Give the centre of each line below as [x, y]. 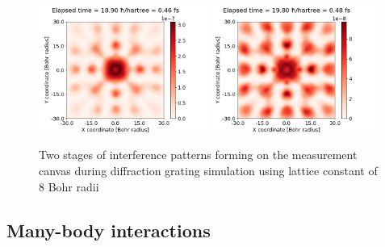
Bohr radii [73, 186]
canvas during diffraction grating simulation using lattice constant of [208, 170]
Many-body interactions [109, 230]
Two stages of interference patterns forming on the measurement [198, 155]
